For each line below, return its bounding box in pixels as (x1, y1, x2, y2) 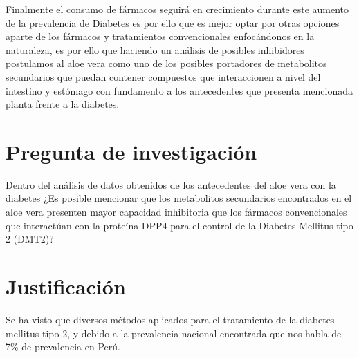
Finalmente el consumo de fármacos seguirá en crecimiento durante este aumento (6, 2, 349, 16)
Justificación (6, 272, 126, 301)
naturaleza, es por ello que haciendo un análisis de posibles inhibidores (6, 42, 304, 57)
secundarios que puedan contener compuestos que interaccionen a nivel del (6, 69, 321, 84)
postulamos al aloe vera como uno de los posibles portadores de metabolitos (6, 56, 327, 70)
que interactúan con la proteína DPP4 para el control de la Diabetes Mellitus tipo (6, 218, 353, 232)
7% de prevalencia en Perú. (6, 339, 120, 354)
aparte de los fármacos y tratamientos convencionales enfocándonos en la (6, 29, 315, 44)
